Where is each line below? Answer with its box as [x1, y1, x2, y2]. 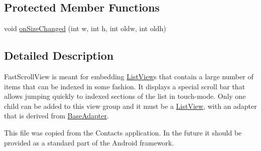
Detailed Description [4, 48, 114, 63]
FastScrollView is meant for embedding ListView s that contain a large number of [4, 71, 253, 81]
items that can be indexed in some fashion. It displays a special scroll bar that [4, 81, 245, 91]
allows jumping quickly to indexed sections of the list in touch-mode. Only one [4, 91, 246, 101]
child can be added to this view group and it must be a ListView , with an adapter [4, 100, 257, 111]
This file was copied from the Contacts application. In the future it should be [4, 127, 242, 137]
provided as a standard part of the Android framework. [4, 137, 174, 147]
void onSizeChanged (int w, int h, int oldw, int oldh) [4, 23, 166, 34]
